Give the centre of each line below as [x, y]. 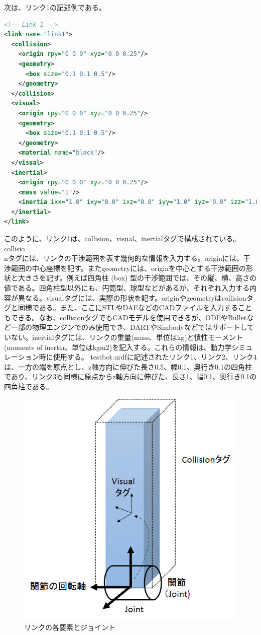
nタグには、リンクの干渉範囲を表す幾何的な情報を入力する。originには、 [124, 258]
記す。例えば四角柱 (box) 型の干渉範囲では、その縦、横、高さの [151, 278]
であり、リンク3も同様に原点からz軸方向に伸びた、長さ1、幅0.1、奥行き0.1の [130, 376]
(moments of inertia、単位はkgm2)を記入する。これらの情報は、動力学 [118, 347]
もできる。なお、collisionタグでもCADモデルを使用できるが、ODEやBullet [125, 317]
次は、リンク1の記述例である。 [55, 7]
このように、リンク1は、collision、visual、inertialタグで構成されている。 [122, 238]
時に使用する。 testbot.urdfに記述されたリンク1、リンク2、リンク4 [148, 357]
